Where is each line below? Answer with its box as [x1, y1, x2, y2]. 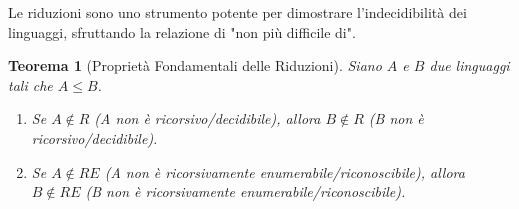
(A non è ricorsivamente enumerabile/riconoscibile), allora [104, 161, 465, 182]
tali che [8, 74, 53, 95]
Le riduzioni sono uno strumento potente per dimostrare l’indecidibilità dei [8, 2, 467, 22]
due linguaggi [429, 55, 510, 76]
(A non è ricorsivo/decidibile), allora [94, 108, 321, 129]
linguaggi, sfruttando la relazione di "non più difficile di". [8, 21, 356, 42]
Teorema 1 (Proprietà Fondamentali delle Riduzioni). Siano [8, 55, 382, 76]
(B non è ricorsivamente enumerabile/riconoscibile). [85, 181, 406, 202]
